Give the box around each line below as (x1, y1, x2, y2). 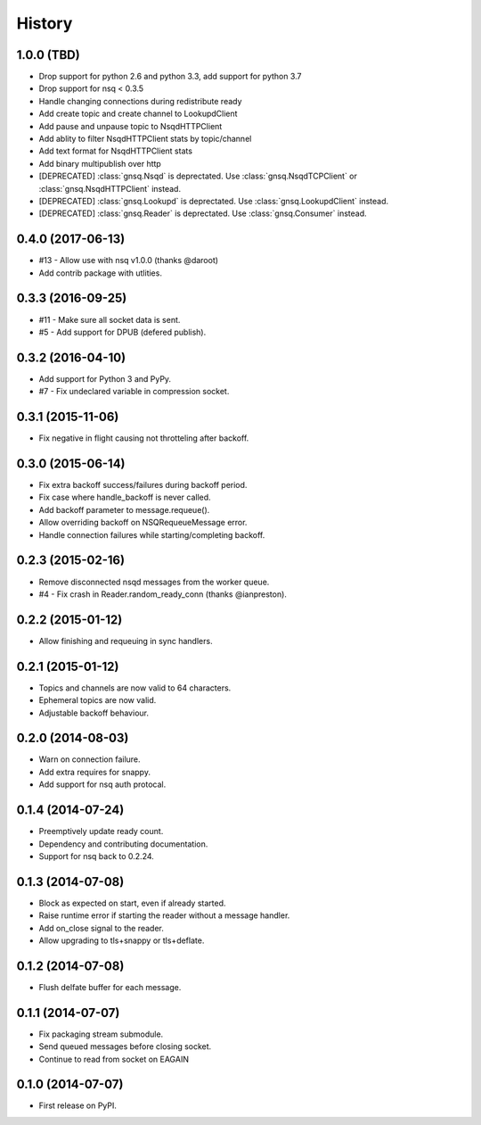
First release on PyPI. (38, 1100, 118, 1111)
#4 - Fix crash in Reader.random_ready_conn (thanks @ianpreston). (38, 589, 287, 600)
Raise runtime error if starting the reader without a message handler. (38, 910, 290, 921)
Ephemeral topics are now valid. (38, 695, 157, 706)
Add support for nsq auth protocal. (38, 779, 167, 790)
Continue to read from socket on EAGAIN (38, 1054, 189, 1064)
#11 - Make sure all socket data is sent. (38, 314, 181, 325)
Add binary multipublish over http (38, 158, 162, 169)
